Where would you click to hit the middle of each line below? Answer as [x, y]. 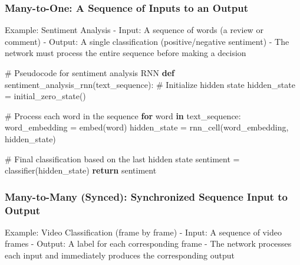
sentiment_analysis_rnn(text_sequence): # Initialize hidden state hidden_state [150, 84]
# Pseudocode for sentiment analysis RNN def [90, 73]
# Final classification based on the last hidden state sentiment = [122, 158]
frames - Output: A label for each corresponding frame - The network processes [148, 243]
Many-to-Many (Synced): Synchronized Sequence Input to [146, 196]
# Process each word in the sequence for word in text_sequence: [123, 115]
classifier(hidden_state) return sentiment [81, 170]
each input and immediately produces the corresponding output [120, 255]
